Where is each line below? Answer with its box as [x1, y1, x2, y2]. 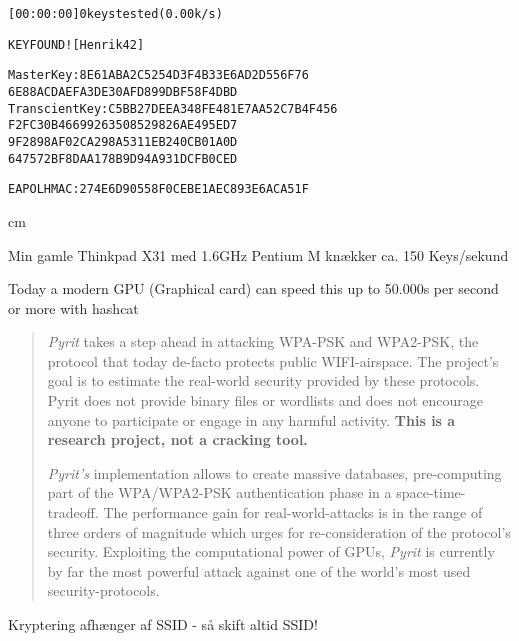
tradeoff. [47, 502, 99, 523]
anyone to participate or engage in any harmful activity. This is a [47, 409, 456, 430]
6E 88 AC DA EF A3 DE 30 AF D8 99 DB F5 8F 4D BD [8, 84, 238, 99]
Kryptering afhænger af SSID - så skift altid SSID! [8, 614, 318, 634]
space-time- [396, 482, 466, 503]
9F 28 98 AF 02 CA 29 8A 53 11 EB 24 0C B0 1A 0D [8, 134, 238, 149]
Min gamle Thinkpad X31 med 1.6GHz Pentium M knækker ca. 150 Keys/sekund [8, 244, 509, 265]
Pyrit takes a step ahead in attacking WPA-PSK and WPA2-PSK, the [47, 331, 479, 352]
